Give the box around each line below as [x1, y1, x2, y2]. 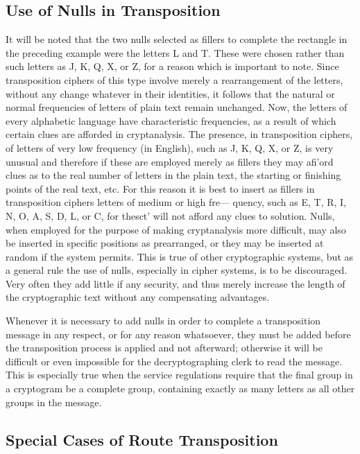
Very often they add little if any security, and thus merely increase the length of [6, 276, 345, 290]
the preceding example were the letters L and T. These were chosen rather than [6, 45, 345, 60]
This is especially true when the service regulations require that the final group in [6, 367, 353, 382]
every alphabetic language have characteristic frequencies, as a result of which [6, 113, 336, 128]
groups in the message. [6, 394, 102, 409]
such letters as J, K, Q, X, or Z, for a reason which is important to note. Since [6, 59, 339, 73]
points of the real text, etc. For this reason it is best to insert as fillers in [6, 181, 315, 195]
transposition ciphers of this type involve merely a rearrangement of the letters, [6, 72, 343, 87]
